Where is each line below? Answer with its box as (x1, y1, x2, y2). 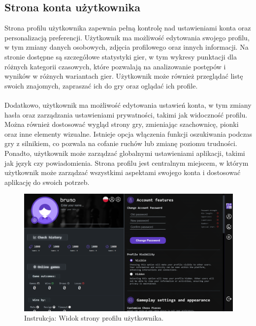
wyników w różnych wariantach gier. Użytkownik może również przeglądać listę (4, 71, 243, 81)
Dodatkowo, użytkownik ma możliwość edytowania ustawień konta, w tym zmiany (4, 99, 252, 110)
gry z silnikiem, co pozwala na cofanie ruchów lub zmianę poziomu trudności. (4, 138, 237, 148)
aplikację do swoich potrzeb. (4, 177, 90, 187)
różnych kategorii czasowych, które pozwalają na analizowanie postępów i (4, 61, 226, 71)
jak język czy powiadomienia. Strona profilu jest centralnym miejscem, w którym (4, 157, 249, 168)
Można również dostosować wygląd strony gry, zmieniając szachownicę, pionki (4, 119, 239, 129)
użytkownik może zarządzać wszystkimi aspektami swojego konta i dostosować (4, 167, 241, 178)
